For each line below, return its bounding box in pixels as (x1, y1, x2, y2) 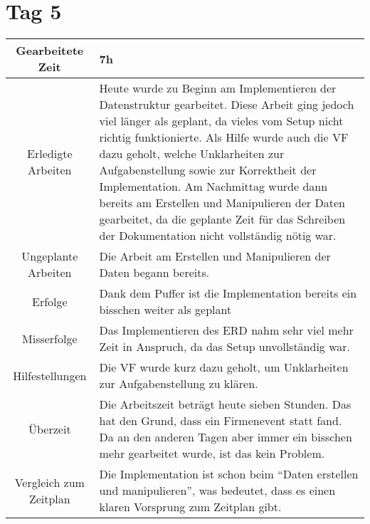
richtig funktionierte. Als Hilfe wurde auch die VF (99, 129, 349, 146)
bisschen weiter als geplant (99, 301, 232, 318)
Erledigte (27, 145, 73, 162)
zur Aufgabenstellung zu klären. (99, 375, 258, 392)
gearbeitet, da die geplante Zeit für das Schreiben (99, 211, 346, 228)
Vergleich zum (14, 473, 85, 491)
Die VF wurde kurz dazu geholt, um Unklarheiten (99, 359, 349, 376)
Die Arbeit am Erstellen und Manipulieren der (99, 248, 331, 265)
